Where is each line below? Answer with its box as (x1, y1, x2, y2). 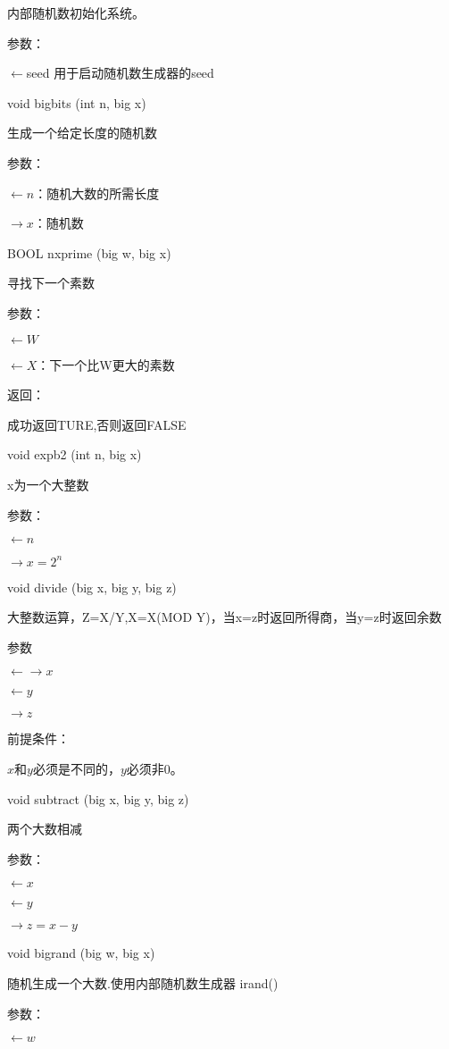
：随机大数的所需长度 (34, 183, 160, 202)
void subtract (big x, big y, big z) (7, 789, 189, 808)
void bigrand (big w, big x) (7, 944, 155, 962)
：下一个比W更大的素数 (37, 355, 175, 373)
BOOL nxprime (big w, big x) (7, 243, 171, 262)
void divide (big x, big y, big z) (7, 577, 177, 596)
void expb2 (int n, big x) (7, 445, 142, 464)
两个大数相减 (7, 819, 82, 838)
